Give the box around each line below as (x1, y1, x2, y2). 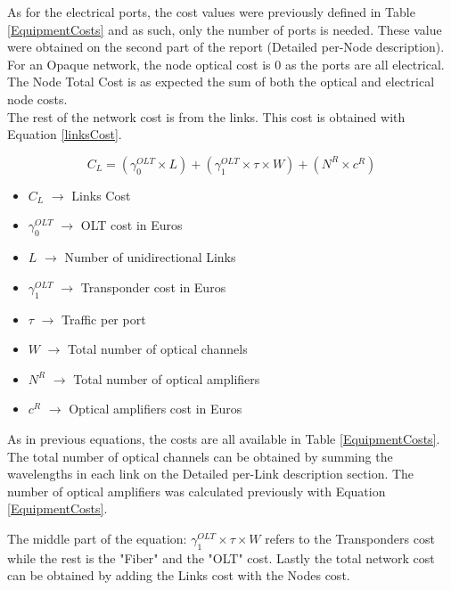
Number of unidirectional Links (64, 248, 236, 266)
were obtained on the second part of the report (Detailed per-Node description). (7, 37, 445, 56)
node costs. (7, 89, 68, 108)
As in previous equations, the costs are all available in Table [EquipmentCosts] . (7, 429, 440, 447)
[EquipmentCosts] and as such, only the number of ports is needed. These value (7, 20, 442, 38)
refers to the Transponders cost (265, 529, 435, 547)
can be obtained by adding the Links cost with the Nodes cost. (7, 566, 350, 585)
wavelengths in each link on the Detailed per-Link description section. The (7, 464, 414, 483)
